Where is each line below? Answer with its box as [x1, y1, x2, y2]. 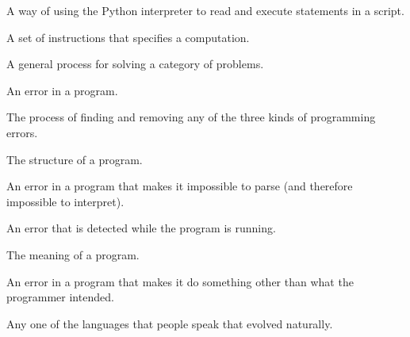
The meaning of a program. [6, 246, 140, 262]
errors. [6, 124, 38, 140]
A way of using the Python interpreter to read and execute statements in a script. [6, 2, 404, 18]
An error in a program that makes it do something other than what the [6, 273, 354, 289]
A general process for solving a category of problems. [6, 56, 264, 72]
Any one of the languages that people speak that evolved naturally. [6, 315, 333, 331]
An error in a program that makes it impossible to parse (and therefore [6, 178, 353, 194]
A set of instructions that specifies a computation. [6, 29, 250, 45]
